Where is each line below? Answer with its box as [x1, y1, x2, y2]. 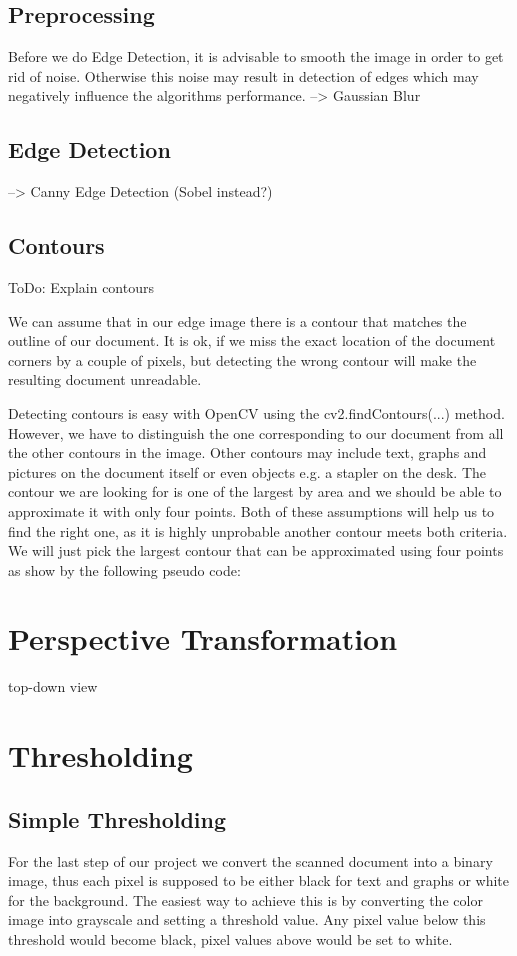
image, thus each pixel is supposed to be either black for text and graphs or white [8, 870, 510, 891]
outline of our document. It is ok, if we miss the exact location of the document [8, 330, 496, 351]
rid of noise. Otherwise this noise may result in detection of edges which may [8, 65, 479, 86]
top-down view [8, 676, 98, 697]
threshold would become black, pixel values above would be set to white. [8, 928, 453, 949]
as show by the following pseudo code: [8, 559, 241, 580]
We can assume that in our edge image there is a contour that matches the [8, 310, 467, 331]
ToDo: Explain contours [8, 276, 154, 297]
